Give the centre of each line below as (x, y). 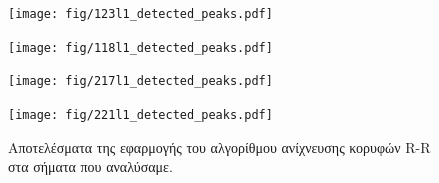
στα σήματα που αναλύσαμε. (90, 166)
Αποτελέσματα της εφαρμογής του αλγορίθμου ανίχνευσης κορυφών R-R (219, 146)
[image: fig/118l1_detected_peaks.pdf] (140, 47)
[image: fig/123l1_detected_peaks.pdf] (140, 14)
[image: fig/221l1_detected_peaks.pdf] (140, 114)
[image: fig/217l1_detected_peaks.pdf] (140, 81)
